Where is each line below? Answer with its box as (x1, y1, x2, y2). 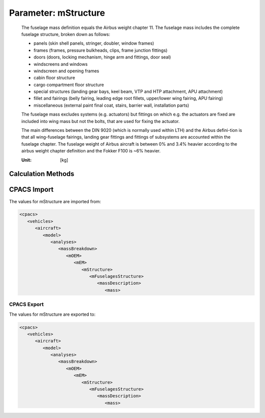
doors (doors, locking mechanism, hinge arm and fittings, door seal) (33, 54, 171, 60)
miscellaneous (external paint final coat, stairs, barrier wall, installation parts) (33, 102, 189, 108)
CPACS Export (9, 301, 44, 308)
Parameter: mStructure (9, 7, 106, 18)
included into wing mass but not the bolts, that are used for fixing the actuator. (21, 118, 180, 124)
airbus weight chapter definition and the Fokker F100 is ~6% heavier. (21, 148, 161, 154)
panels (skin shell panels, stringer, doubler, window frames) (33, 40, 155, 46)
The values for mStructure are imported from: (9, 198, 102, 204)
